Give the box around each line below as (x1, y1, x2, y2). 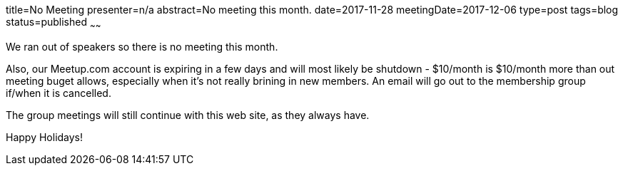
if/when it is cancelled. (6, 86, 111, 99)
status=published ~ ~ (6, 16, 101, 31)
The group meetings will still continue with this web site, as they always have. (6, 108, 370, 121)
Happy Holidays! (6, 130, 83, 143)
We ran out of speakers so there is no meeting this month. (6, 40, 278, 53)
